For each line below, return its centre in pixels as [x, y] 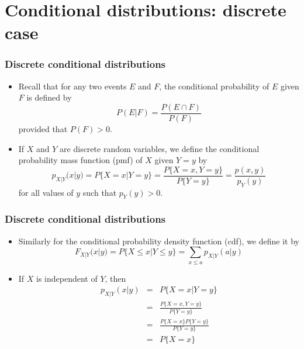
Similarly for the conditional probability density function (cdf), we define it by [159, 241]
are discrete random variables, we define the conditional [160, 148]
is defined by [49, 97]
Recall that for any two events [72, 86]
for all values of [46, 192]
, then [115, 278]
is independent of [67, 278]
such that [100, 192]
